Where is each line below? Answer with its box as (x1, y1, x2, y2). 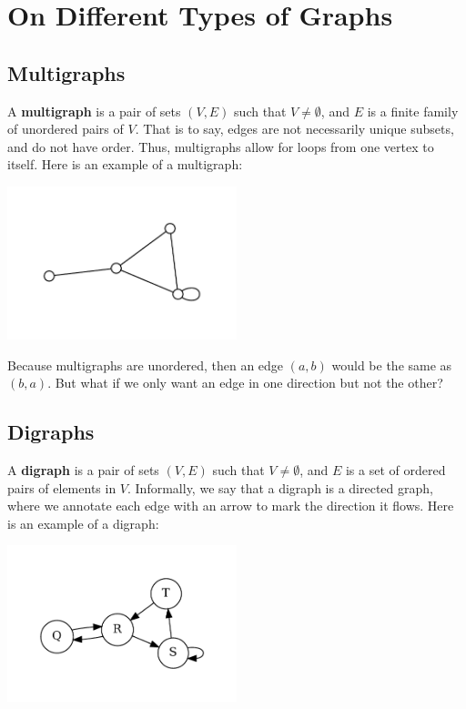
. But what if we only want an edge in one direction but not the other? (47, 373, 443, 392)
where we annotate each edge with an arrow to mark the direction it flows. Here (7, 496, 454, 515)
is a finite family (367, 101, 459, 120)
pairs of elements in (7, 478, 116, 497)
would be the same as (331, 355, 452, 374)
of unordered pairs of (7, 119, 124, 138)
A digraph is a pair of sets (7, 460, 159, 479)
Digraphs (7, 418, 95, 446)
